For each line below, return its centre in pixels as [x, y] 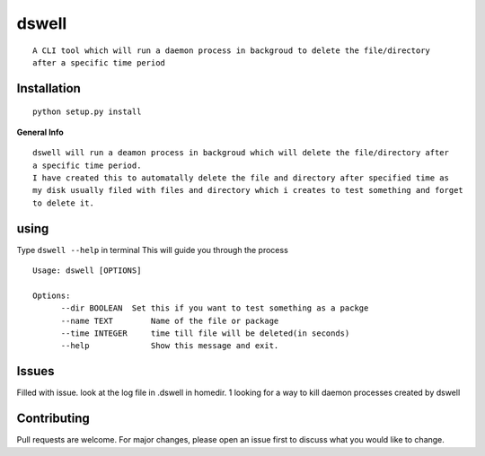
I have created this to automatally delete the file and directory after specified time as [241, 178]
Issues [35, 371]
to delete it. [63, 203]
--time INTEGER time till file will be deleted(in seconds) [205, 333]
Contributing [53, 419]
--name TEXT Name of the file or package [170, 320]
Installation [48, 88]
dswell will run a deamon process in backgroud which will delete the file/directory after [241, 153]
